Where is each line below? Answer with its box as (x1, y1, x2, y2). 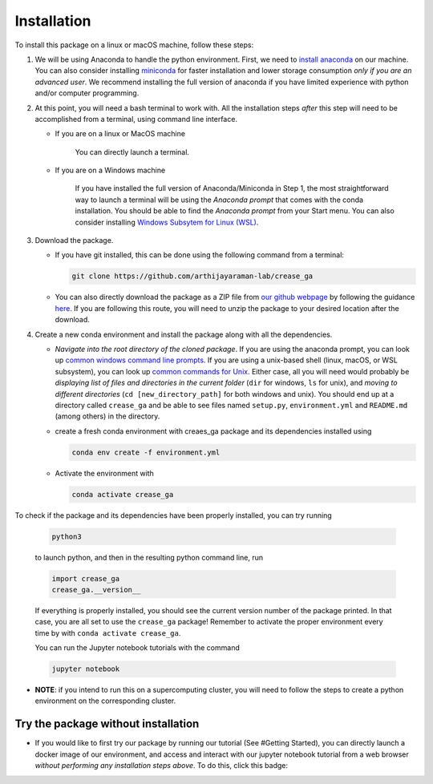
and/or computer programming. (34, 88, 140, 98)
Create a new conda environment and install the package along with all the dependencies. (34, 329, 333, 339)
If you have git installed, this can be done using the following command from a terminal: (55, 250, 345, 260)
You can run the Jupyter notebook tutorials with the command (34, 643, 240, 653)
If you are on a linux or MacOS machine (55, 129, 186, 139)
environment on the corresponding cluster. (34, 696, 176, 705)
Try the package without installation (14, 717, 200, 731)
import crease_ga (51, 574, 120, 583)
